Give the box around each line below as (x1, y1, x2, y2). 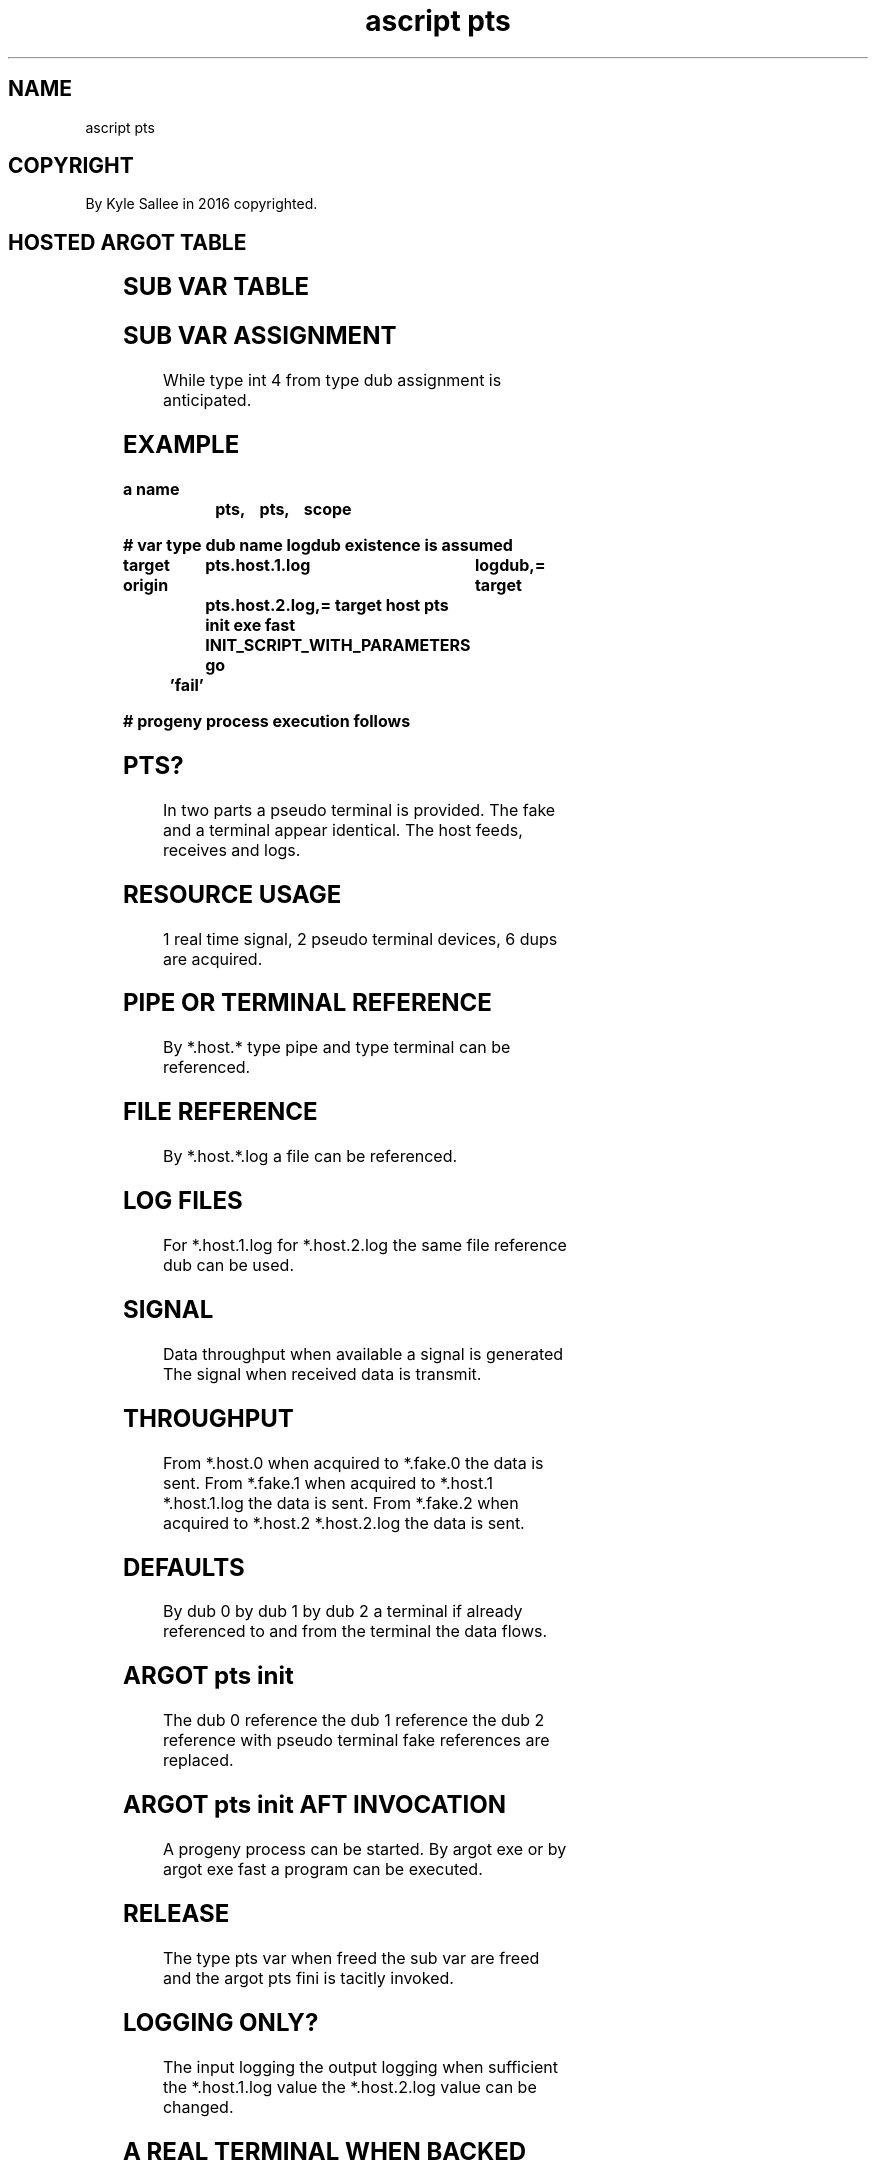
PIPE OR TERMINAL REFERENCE (122, 988, 492, 1018)
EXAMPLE (122, 430, 240, 459)
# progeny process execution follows (122, 710, 411, 731)
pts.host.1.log (205, 554, 311, 575)
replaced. (162, 1750, 234, 1771)
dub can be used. (162, 1254, 294, 1275)
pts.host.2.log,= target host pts (205, 594, 449, 615)
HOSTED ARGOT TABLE (8, 229, 247, 255)
